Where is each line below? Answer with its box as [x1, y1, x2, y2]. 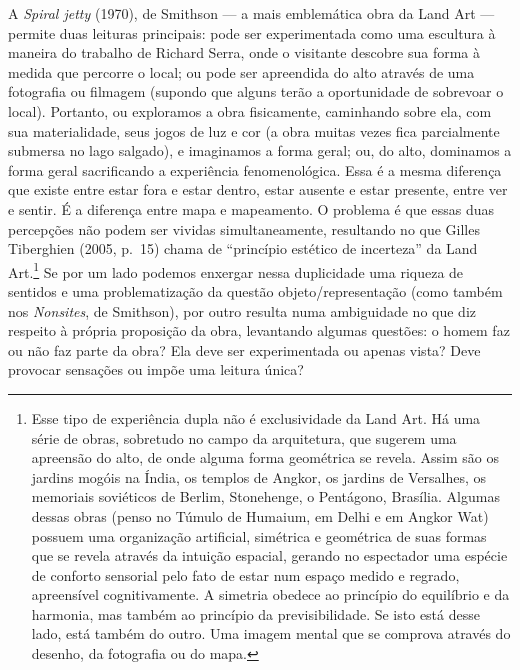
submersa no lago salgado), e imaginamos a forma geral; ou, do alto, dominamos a [8, 140, 512, 161]
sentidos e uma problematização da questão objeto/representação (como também [8, 280, 503, 301]
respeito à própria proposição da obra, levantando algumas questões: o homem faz [8, 320, 510, 341]
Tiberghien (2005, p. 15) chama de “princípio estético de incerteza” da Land [8, 238, 478, 259]
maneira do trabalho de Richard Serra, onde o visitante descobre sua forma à [8, 42, 481, 63]
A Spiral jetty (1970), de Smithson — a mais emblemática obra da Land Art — [8, 3, 495, 23]
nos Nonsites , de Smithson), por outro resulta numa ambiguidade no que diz [8, 300, 476, 321]
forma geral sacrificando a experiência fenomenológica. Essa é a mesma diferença [8, 159, 502, 180]
